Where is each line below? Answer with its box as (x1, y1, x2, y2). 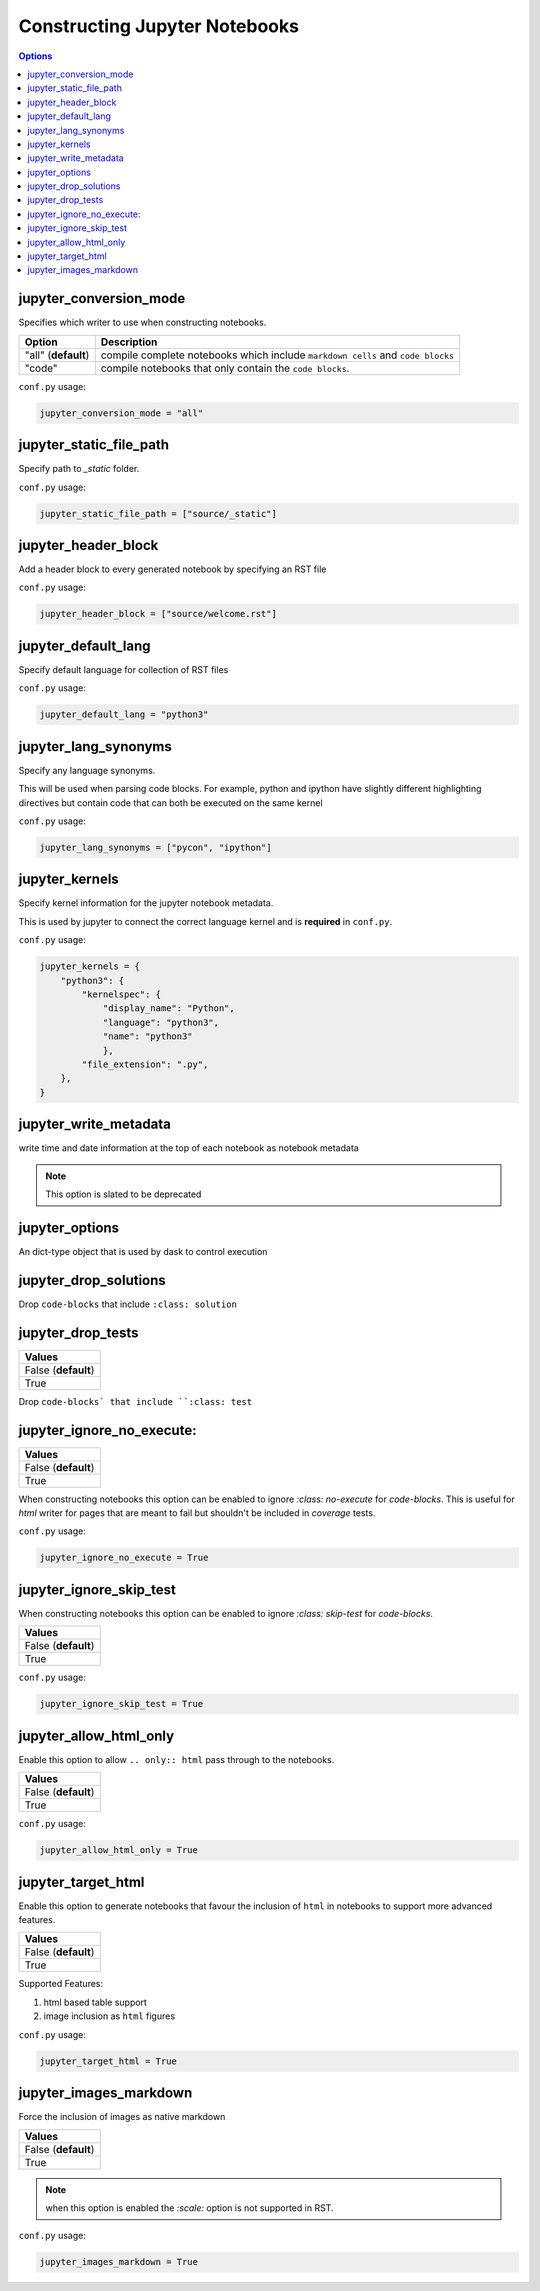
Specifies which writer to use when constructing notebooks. (18, 316, 267, 329)
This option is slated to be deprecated (45, 1188, 202, 1200)
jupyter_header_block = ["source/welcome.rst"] (39, 608, 277, 620)
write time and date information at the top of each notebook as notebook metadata (18, 1142, 359, 1154)
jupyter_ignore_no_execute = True (39, 1552, 209, 1564)
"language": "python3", (102, 1016, 220, 1028)
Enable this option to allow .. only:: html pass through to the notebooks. (18, 1753, 335, 1765)
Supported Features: (18, 1978, 104, 1990)
